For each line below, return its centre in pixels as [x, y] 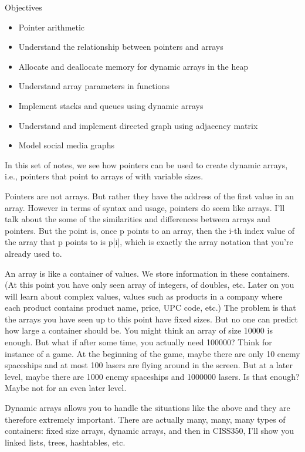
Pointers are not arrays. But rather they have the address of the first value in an [150, 196]
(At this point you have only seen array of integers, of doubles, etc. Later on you [150, 285]
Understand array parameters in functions [94, 86]
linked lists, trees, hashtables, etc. [65, 442]
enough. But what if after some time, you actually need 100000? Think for [138, 342]
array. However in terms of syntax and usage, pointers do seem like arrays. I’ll [145, 207]
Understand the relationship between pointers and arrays [121, 47]
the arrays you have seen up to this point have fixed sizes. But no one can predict [151, 319]
